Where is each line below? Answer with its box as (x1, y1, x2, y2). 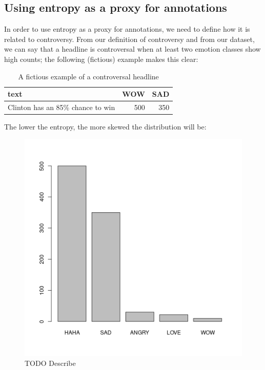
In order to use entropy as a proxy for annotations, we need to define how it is (4, 24, 250, 34)
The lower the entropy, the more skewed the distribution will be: (4, 121, 207, 132)
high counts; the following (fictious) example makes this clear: (4, 53, 198, 64)
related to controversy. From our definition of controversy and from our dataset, (4, 33, 255, 44)
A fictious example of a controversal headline (18, 71, 159, 81)
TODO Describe (25, 358, 76, 368)
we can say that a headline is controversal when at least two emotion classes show (4, 43, 261, 54)
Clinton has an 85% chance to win (8, 102, 115, 113)
